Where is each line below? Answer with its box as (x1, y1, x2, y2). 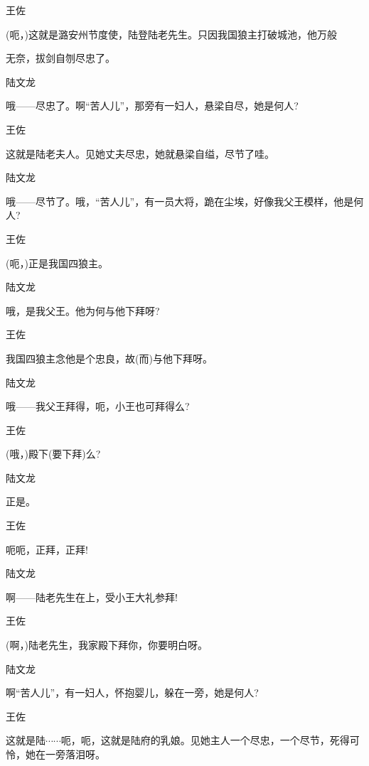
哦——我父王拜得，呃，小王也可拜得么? (6, 399, 190, 414)
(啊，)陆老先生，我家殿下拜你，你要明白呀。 (6, 637, 208, 652)
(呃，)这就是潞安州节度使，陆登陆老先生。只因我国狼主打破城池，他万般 (6, 26, 337, 41)
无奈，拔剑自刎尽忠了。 (6, 50, 115, 65)
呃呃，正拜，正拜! (6, 541, 88, 556)
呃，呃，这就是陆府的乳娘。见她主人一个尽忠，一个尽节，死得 (60, 733, 350, 748)
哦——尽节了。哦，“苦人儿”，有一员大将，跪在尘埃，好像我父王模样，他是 (6, 193, 354, 208)
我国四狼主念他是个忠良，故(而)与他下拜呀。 (6, 350, 213, 365)
